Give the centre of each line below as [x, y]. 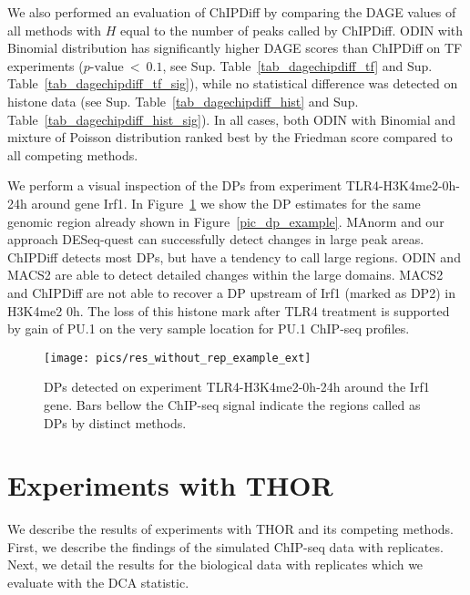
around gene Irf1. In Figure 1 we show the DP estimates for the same [226, 203]
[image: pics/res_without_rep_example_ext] [178, 358]
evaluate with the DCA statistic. [98, 583]
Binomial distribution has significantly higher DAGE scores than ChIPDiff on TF [235, 48]
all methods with [55, 30]
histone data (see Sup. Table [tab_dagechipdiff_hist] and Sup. [183, 101]
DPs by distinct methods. [115, 422]
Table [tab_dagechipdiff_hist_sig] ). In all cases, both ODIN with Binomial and [231, 119]
